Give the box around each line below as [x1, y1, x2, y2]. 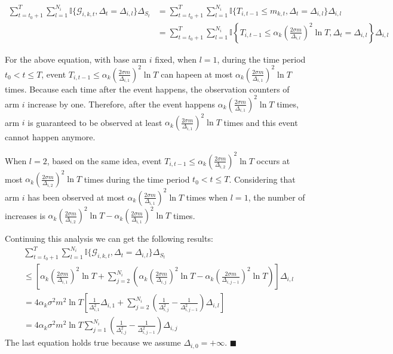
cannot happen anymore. [5, 131, 96, 143]
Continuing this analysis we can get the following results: [5, 232, 213, 245]
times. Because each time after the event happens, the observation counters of [5, 82, 290, 95]
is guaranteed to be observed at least [27, 116, 162, 128]
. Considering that [229, 173, 296, 185]
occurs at [256, 154, 290, 167]
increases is [5, 209, 45, 221]
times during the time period [84, 173, 190, 185]
